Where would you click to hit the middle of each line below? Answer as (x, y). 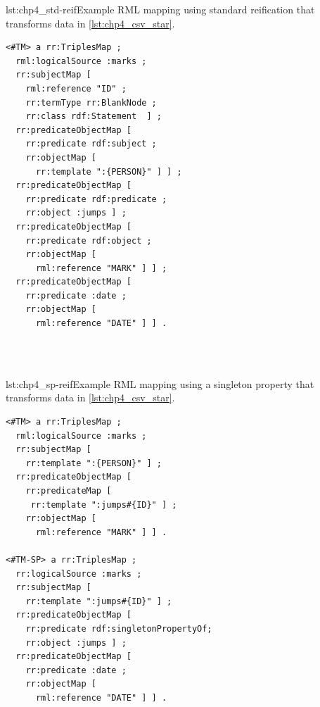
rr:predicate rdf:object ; (89, 240)
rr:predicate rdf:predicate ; (96, 199)
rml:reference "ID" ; (76, 88)
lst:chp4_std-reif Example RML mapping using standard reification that (160, 9)
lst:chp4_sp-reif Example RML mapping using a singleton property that (160, 383)
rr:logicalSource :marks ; (79, 574)
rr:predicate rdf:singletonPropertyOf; (119, 628)
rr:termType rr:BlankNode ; (91, 102)
